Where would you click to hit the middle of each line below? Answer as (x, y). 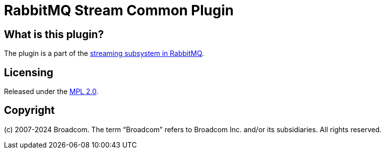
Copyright (30, 110)
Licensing (29, 72)
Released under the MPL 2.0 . (51, 92)
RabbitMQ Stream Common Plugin (119, 10)
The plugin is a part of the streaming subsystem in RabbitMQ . (104, 53)
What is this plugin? (54, 34)
